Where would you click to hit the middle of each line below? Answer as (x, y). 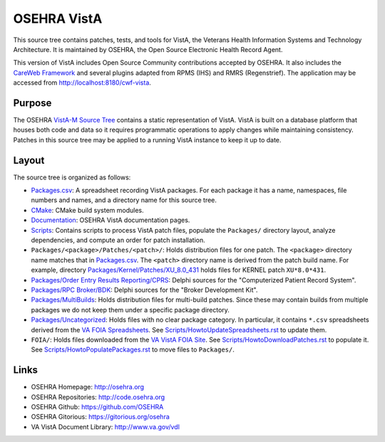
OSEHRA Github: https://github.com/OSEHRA (97, 407)
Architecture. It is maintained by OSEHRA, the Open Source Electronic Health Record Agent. (148, 49)
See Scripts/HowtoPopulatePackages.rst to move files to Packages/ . (133, 349)
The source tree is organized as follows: (72, 177)
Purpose (32, 103)
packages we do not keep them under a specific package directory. (130, 310)
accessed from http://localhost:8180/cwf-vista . (82, 83)
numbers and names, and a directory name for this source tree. (124, 200)
